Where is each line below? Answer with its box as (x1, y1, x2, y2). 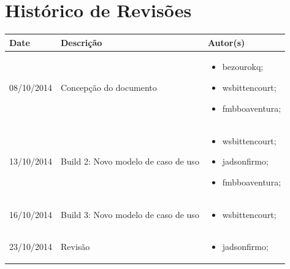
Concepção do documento (61, 81, 157, 94)
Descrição (61, 36, 102, 49)
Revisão (61, 240, 90, 253)
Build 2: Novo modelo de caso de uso (61, 155, 199, 168)
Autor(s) (207, 36, 245, 49)
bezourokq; (222, 60, 264, 73)
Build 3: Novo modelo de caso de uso (61, 208, 199, 220)
